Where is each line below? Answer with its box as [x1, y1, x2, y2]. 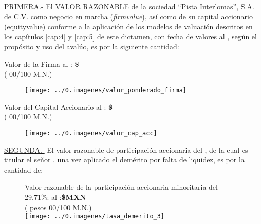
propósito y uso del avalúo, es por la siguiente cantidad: [4, 41, 179, 52]
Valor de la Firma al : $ [4, 58, 79, 69]
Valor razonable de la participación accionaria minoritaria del [25, 181, 218, 192]
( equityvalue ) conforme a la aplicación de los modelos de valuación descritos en [4, 21, 253, 32]
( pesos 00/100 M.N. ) [25, 201, 92, 212]
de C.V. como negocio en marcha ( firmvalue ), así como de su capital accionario [4, 11, 253, 22]
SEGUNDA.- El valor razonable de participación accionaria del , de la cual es [4, 144, 248, 155]
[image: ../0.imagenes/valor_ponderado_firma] [25, 87, 187, 94]
